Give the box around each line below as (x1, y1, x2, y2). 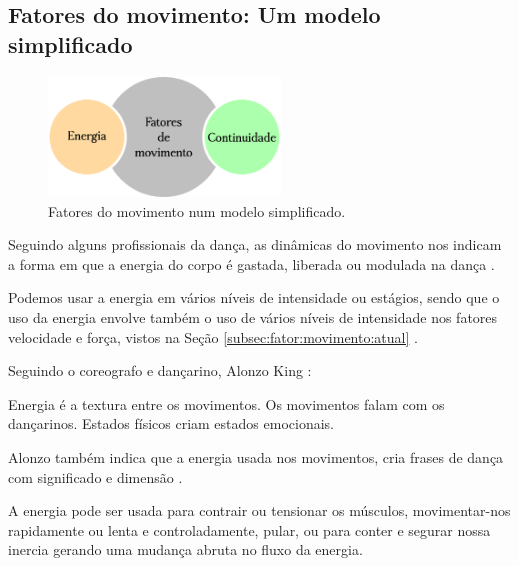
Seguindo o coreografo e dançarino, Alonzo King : (8, 360, 312, 381)
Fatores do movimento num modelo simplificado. (48, 200, 346, 221)
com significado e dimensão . (8, 466, 183, 487)
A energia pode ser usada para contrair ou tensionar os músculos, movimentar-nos (8, 500, 511, 521)
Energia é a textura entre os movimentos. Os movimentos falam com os (8, 393, 445, 414)
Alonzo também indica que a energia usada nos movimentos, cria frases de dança (8, 446, 504, 467)
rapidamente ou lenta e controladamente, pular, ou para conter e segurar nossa (8, 519, 491, 540)
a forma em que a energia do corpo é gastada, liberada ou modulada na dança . (8, 253, 495, 274)
